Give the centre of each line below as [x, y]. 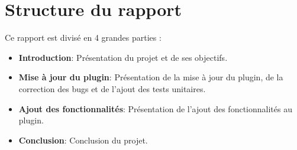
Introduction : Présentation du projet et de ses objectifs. [123, 57]
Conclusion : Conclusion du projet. [83, 140]
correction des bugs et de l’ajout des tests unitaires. [112, 88]
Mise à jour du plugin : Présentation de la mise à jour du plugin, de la [151, 77]
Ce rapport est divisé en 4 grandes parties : [83, 37]
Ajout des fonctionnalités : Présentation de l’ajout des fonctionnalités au [155, 108]
